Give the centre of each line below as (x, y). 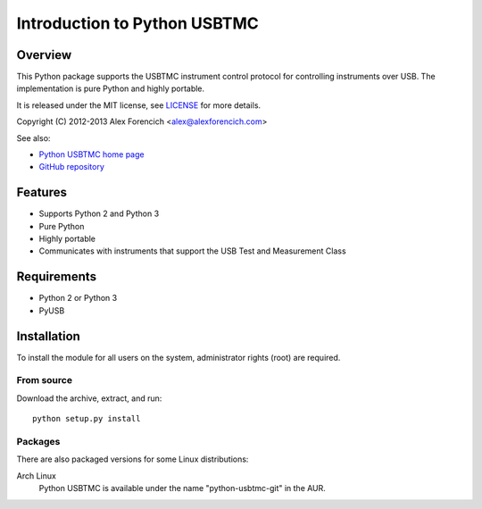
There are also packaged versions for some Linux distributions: (133, 459)
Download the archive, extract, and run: (89, 398)
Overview (44, 55)
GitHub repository (71, 167)
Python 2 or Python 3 (78, 298)
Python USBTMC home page (91, 154)
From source (45, 380)
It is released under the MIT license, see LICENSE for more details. (139, 105)
